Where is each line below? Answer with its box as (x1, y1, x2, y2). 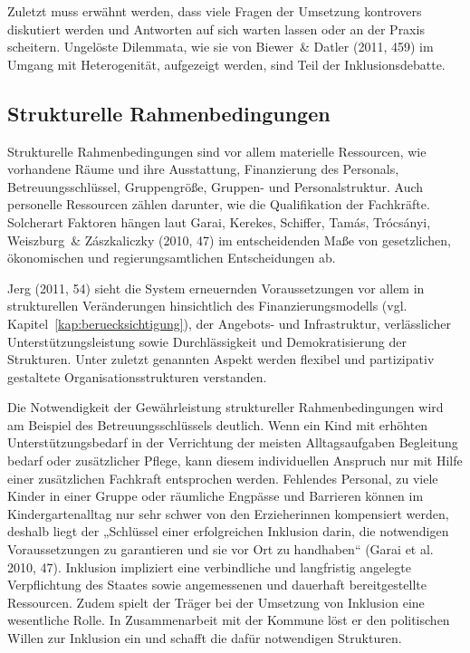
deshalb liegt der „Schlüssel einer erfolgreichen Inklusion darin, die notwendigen (7, 522, 449, 541)
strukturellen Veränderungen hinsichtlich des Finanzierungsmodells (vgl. (7, 296, 408, 315)
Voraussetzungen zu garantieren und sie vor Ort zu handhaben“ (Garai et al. (7, 540, 434, 559)
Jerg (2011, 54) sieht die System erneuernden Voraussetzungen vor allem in (7, 278, 425, 297)
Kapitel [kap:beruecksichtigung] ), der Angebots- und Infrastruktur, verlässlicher (7, 313, 451, 332)
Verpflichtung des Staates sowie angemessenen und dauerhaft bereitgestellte (7, 575, 427, 594)
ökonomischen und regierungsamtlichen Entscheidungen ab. (7, 248, 336, 267)
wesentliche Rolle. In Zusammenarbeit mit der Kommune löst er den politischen (7, 610, 450, 629)
